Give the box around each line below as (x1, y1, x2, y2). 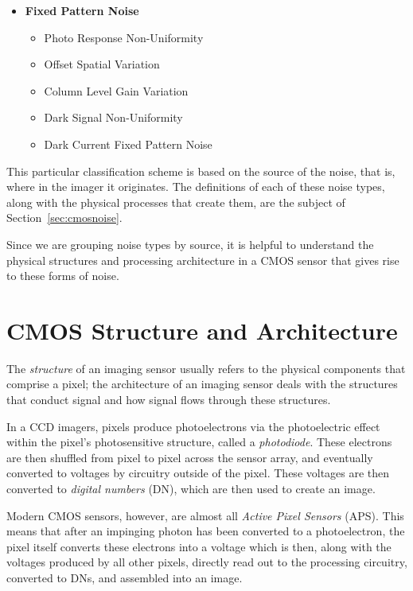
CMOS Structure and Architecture (6, 313, 398, 346)
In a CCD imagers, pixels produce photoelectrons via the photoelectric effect (6, 418, 380, 434)
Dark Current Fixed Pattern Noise (44, 135, 212, 152)
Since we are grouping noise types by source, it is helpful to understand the (6, 235, 374, 252)
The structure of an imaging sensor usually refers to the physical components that (6, 360, 406, 376)
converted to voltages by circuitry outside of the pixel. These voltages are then (6, 465, 390, 481)
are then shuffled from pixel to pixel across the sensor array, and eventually (6, 449, 373, 465)
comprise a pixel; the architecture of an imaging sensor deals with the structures (6, 375, 398, 392)
